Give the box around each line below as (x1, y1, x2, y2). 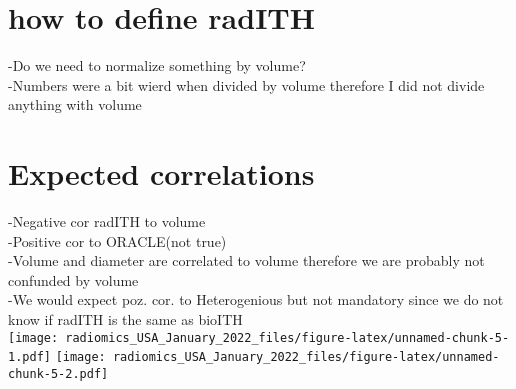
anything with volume (8, 94, 142, 115)
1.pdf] (8, 350, 51, 365)
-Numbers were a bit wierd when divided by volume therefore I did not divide (8, 74, 485, 95)
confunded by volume (8, 269, 139, 290)
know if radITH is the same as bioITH (8, 309, 243, 329)
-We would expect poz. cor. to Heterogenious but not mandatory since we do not (8, 289, 504, 310)
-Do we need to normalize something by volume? (8, 55, 306, 76)
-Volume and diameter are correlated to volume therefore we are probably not (8, 250, 485, 271)
